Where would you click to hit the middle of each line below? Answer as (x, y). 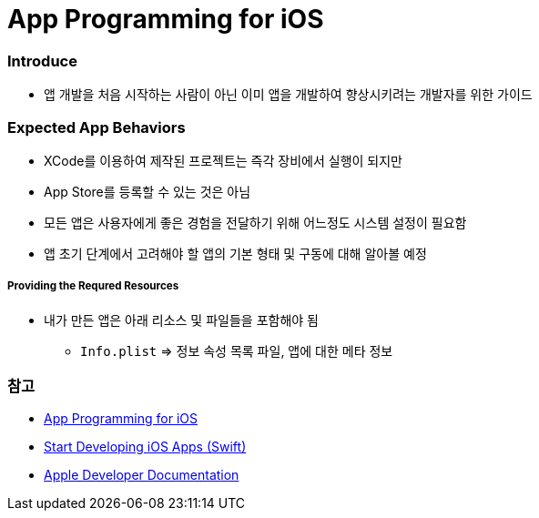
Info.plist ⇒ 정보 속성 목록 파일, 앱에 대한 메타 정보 (237, 350)
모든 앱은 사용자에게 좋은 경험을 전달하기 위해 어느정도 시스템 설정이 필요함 (255, 222)
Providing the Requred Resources (93, 286)
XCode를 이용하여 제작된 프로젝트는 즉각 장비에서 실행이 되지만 (223, 160)
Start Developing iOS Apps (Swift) (145, 447)
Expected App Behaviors (97, 127)
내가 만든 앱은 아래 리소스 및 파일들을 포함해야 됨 (181, 320)
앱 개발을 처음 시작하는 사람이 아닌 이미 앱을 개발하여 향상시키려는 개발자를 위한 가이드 (288, 95)
